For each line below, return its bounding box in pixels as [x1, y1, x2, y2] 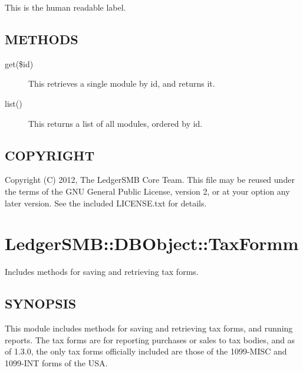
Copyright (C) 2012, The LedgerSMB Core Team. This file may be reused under [5, 173, 295, 186]
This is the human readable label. [5, 1, 126, 13]
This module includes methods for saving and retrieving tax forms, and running [5, 322, 293, 334]
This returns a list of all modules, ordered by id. [28, 117, 203, 129]
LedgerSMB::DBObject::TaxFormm [5, 231, 299, 255]
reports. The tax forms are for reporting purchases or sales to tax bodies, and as [5, 333, 295, 346]
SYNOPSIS [5, 294, 77, 313]
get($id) [5, 57, 34, 70]
